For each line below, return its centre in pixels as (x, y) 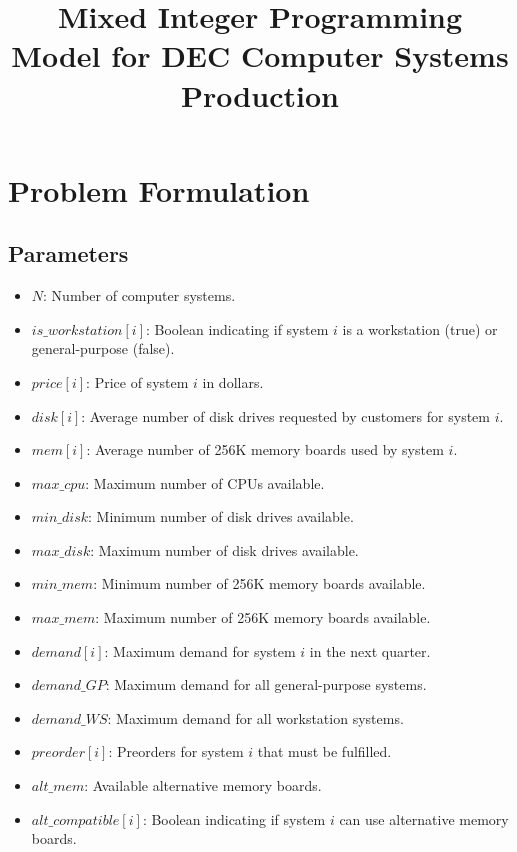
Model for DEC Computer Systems (260, 55)
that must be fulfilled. (324, 751)
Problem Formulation (159, 189)
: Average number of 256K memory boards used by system (265, 449)
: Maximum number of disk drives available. (224, 549)
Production (260, 94)
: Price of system (137, 381)
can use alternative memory (424, 818)
